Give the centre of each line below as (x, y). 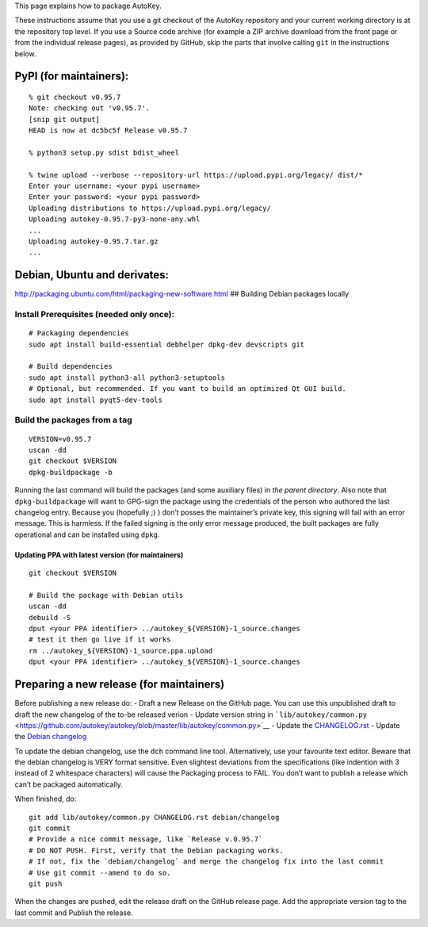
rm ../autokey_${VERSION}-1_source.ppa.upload (121, 651)
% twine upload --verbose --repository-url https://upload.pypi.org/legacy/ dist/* (196, 175)
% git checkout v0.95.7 (75, 97)
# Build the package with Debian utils (106, 595)
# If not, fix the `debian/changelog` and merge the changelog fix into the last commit (206, 862)
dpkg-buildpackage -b (71, 472)
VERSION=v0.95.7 (60, 439)
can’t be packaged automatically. (69, 784)
